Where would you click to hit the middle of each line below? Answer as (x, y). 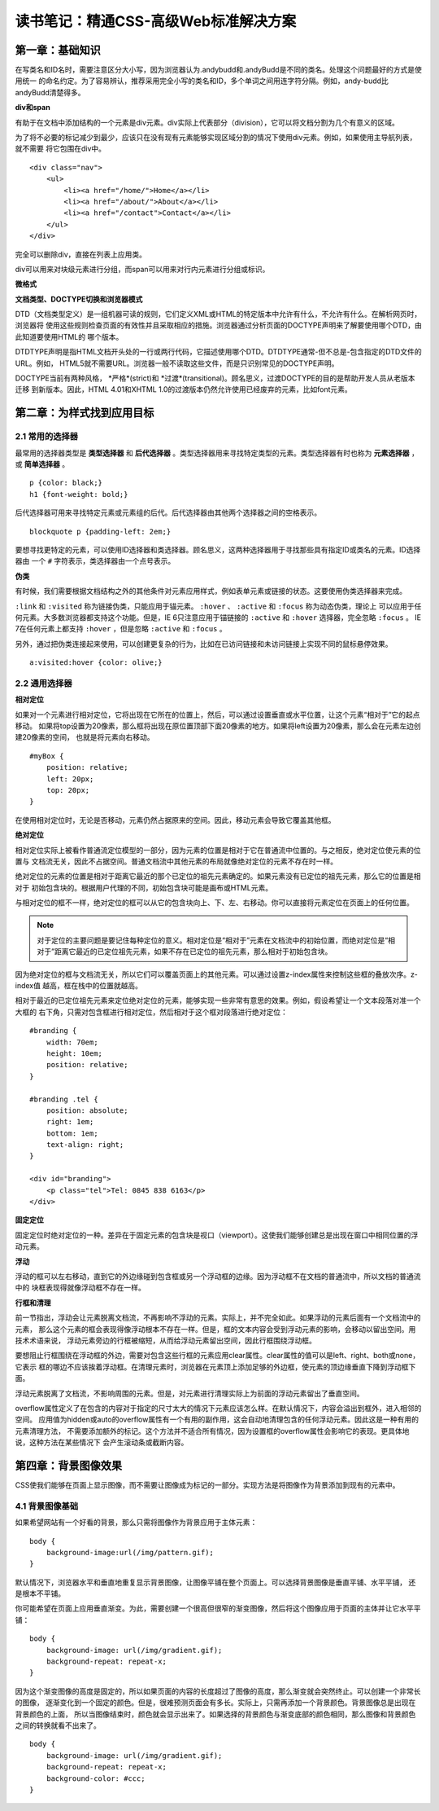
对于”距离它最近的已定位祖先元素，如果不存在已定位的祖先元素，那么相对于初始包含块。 (185, 952)
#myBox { (47, 756)
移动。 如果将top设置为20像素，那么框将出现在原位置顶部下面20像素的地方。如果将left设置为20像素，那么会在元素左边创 (218, 726)
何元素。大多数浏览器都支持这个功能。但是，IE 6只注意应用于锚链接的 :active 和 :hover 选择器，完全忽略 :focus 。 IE (218, 617)
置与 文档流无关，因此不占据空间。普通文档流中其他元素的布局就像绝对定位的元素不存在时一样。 (176, 861)
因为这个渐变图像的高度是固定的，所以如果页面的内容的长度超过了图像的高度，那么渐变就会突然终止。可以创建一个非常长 (218, 1691)
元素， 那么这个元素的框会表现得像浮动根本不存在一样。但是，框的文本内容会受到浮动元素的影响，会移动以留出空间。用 (215, 1329)
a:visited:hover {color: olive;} (96, 663)
